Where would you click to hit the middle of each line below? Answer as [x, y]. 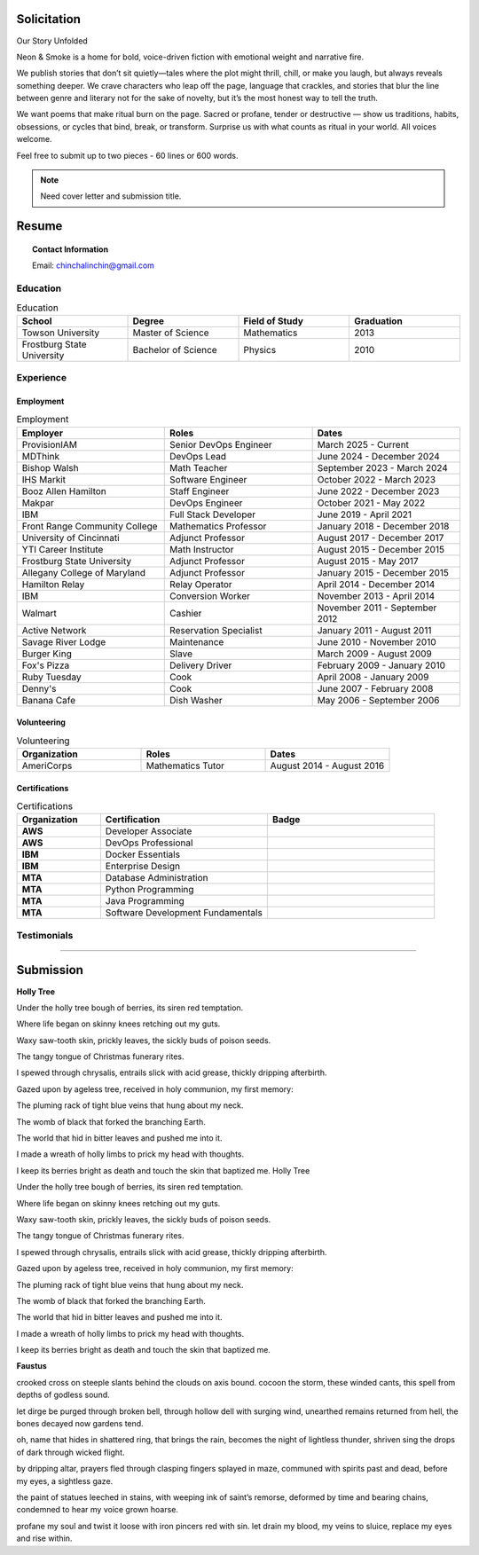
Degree [148, 321]
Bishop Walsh [50, 467]
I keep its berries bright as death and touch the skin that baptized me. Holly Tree [163, 1170]
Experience [41, 378]
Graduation [378, 321]
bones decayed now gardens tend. [80, 1424]
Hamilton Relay [53, 584]
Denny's [39, 688]
